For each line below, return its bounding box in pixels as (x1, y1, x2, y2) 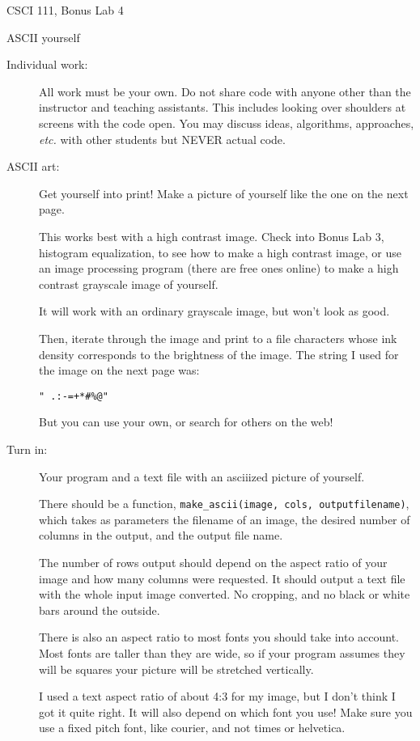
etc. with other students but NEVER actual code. (39, 130, 286, 147)
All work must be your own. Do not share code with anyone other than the (39, 83, 411, 100)
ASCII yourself (6, 28, 80, 45)
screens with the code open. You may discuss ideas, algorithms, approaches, (39, 114, 414, 131)
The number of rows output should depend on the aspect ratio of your (39, 553, 388, 570)
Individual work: (6, 56, 88, 73)
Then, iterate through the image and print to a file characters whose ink (39, 329, 397, 346)
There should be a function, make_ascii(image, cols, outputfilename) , (39, 495, 409, 512)
